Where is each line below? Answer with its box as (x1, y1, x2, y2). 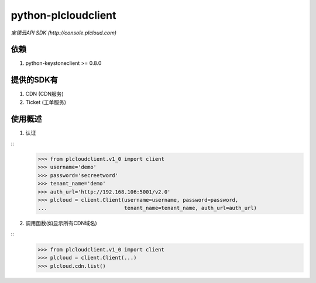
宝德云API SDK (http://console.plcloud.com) (11, 29, 117, 36)
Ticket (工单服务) (25, 98, 67, 105)
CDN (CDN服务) (25, 91, 64, 98)
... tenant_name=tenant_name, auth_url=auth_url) (37, 205, 257, 212)
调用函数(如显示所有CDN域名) (25, 220, 98, 227)
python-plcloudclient (11, 9, 116, 22)
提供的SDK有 (11, 75, 59, 85)
